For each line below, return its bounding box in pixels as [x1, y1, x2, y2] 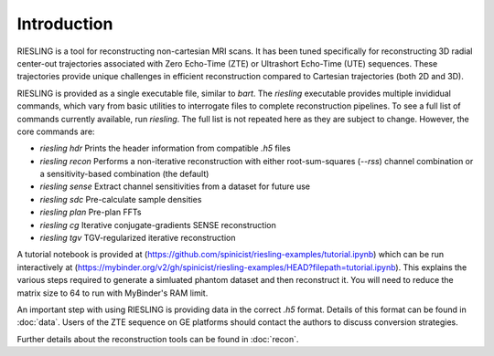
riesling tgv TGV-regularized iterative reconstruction [39, 233, 236, 244]
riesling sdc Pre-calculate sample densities [39, 194, 202, 204]
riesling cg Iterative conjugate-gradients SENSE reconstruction [39, 219, 276, 230]
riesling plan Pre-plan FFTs [39, 206, 142, 218]
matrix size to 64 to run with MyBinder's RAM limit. [16, 288, 209, 298]
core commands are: [16, 126, 95, 137]
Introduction [16, 14, 113, 34]
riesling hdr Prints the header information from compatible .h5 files [39, 142, 292, 154]
